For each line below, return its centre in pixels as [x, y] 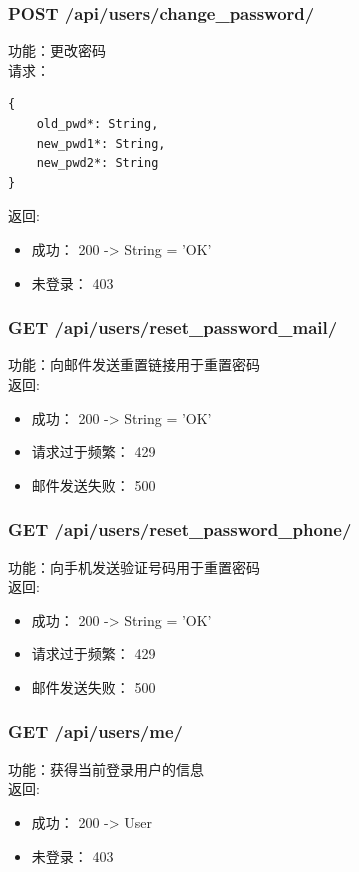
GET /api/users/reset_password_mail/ [173, 327]
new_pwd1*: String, [101, 143]
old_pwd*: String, [97, 124]
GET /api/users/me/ [95, 731]
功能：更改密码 [57, 50]
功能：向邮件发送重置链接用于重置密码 [134, 364]
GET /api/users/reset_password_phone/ [180, 529]
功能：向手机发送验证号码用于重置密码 [134, 566]
